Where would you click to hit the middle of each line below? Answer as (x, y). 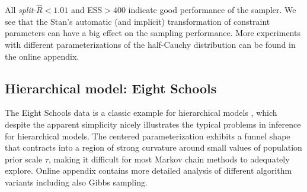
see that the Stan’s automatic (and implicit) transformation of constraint (137, 21)
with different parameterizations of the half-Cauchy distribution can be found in (150, 44)
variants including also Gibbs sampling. (76, 182)
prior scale (24, 159)
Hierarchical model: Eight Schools (111, 88)
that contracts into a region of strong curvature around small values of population (153, 147)
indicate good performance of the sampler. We (212, 10)
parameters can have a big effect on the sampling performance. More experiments (153, 33)
